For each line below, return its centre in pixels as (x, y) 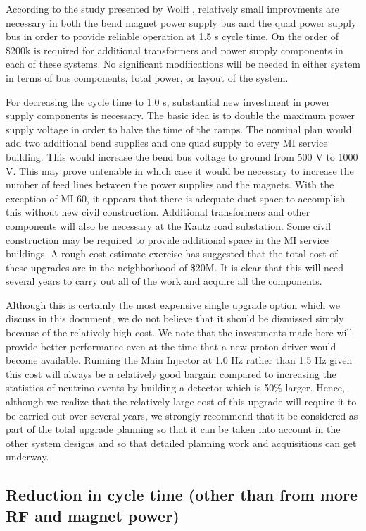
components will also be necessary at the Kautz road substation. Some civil (169, 225)
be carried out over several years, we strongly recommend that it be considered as (182, 415)
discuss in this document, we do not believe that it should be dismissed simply (175, 318)
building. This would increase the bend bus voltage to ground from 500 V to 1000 (182, 156)
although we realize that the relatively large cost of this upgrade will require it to (181, 402)
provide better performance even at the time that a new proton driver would (171, 346)
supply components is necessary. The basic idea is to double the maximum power (181, 115)
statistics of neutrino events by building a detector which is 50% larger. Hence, (175, 387)
